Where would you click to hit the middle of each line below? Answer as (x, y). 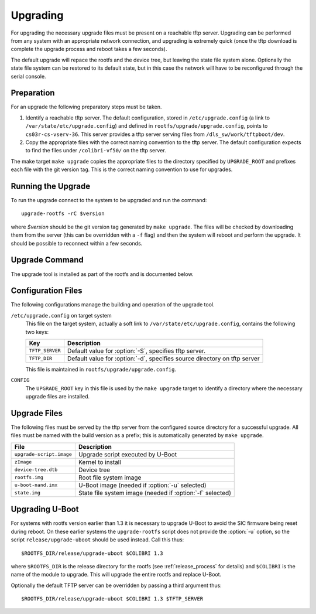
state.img (28, 493)
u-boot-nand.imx (36, 485)
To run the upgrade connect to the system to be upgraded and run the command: (109, 200)
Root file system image (110, 477)
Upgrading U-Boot (45, 509)
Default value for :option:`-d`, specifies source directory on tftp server (164, 359)
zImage (23, 462)
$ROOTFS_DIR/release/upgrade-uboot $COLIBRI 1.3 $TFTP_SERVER (112, 599)
